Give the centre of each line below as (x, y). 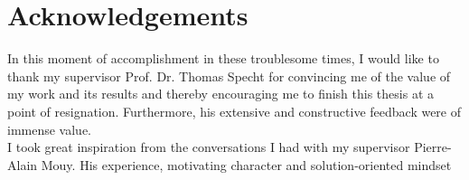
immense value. (50, 129)
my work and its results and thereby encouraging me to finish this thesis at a (221, 94)
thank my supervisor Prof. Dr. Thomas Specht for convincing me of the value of (229, 76)
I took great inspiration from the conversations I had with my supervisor (209, 147)
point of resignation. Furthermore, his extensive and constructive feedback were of (234, 111)
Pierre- (433, 147)
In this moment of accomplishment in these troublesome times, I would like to (223, 58)
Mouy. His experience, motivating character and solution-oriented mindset (246, 164)
